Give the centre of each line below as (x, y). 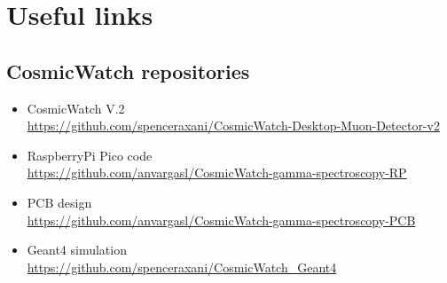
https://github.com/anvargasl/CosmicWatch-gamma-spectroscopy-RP (217, 173)
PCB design (59, 202)
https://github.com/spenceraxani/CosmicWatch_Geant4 (182, 267)
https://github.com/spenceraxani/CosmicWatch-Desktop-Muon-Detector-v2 (233, 126)
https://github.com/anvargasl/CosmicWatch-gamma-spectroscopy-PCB (221, 220)
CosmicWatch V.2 (76, 108)
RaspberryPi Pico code (90, 155)
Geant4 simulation (77, 250)
